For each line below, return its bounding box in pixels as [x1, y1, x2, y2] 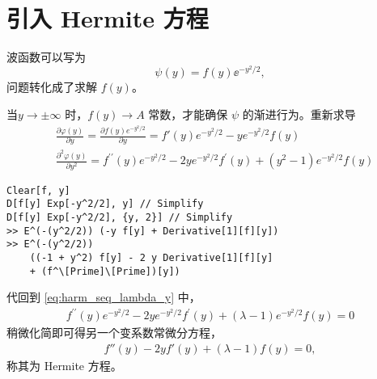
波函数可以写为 [6, 48, 86, 65]
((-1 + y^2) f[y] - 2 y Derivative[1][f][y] [29, 251, 273, 263]
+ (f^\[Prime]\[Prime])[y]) [29, 265, 180, 277]
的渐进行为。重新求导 [242, 105, 356, 122]
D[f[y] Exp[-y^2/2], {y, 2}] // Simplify [6, 211, 233, 223]
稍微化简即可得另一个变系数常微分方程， [6, 324, 222, 341]
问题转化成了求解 [6, 78, 97, 95]
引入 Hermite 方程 [6, 2, 209, 35]
